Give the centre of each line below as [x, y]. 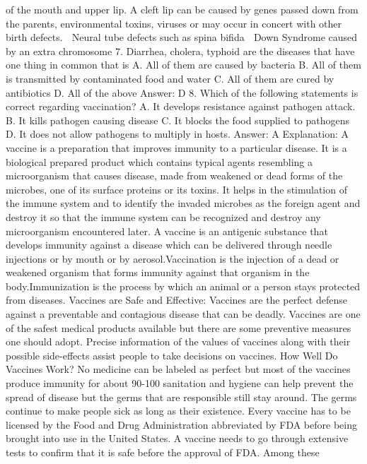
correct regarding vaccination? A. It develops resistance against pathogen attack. [181, 106]
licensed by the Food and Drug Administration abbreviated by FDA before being [181, 424]
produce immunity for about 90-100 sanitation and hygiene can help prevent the [180, 383]
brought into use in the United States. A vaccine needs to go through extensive [177, 438]
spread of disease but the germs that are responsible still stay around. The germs [181, 397]
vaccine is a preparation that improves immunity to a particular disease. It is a [176, 147]
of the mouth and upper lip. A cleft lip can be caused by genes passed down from [182, 9]
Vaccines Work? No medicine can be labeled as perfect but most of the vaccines [178, 369]
